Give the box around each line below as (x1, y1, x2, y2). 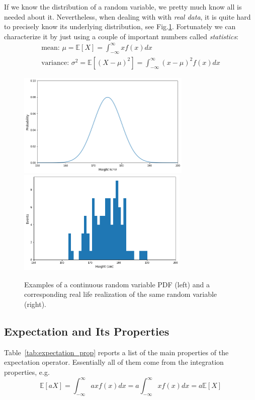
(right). (24, 299, 47, 309)
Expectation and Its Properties (4, 324, 169, 339)
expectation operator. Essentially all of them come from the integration (4, 357, 224, 367)
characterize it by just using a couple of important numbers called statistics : (4, 31, 238, 41)
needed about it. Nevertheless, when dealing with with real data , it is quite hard (4, 11, 251, 22)
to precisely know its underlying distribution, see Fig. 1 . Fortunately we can (4, 21, 236, 32)
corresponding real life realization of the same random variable (24, 289, 217, 299)
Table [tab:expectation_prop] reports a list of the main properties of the (4, 347, 229, 357)
